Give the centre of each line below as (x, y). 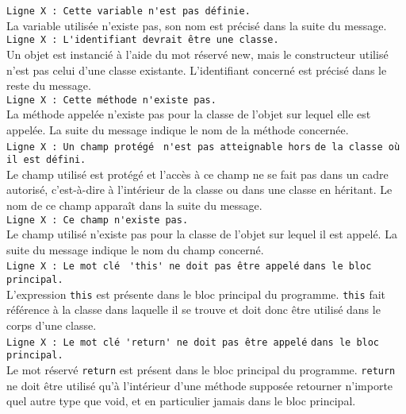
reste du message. (49, 85)
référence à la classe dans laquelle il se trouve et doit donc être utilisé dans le (193, 310)
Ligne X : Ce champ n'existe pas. (98, 220)
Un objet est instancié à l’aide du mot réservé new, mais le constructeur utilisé (197, 54)
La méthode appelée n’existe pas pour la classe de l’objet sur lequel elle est (189, 114)
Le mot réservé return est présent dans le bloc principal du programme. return (201, 369)
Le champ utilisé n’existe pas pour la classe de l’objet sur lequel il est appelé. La (202, 234)
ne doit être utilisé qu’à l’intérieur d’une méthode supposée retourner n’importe (200, 385)
